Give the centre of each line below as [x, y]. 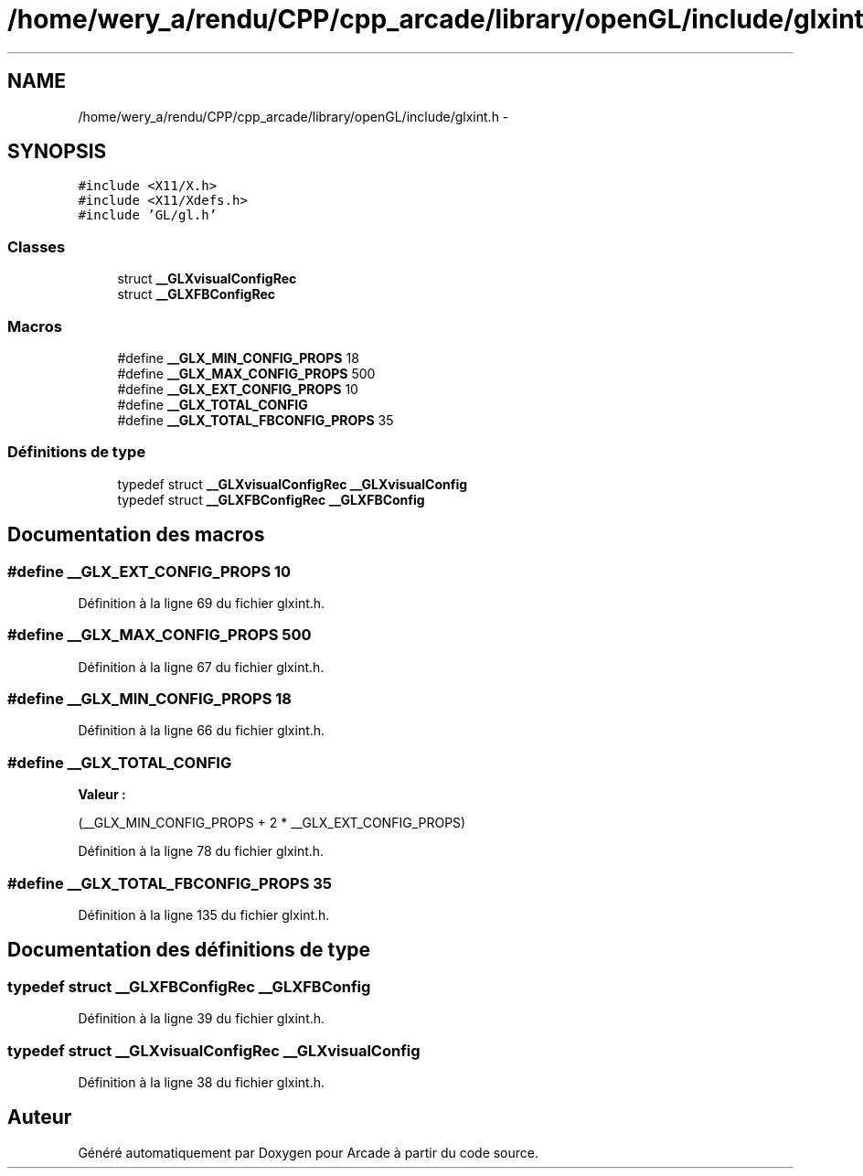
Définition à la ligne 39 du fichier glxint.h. [202, 1019]
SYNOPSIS [57, 152]
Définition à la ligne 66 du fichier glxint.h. [202, 731]
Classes [37, 246]
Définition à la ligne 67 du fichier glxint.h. [201, 667]
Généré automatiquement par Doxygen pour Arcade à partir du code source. [309, 1152]
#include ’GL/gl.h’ [148, 215]
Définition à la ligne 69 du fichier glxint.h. [202, 603]
